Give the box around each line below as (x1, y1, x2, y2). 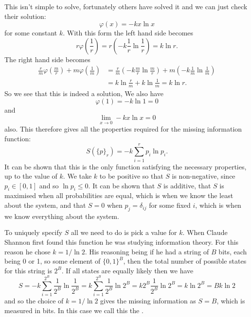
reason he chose (4, 246, 51, 256)
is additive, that (163, 180, 211, 190)
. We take (63, 171, 92, 181)
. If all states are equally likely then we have (61, 265, 194, 275)
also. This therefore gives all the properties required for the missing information (4, 124, 242, 134)
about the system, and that (4, 200, 86, 210)
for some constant (4, 28, 57, 38)
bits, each (218, 246, 247, 256)
